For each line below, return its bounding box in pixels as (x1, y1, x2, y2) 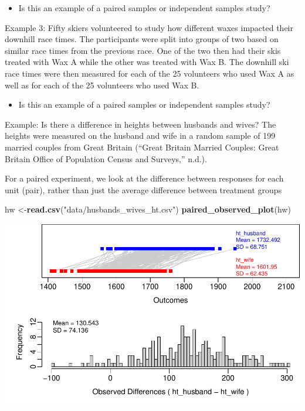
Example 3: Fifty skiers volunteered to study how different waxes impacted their (5, 21, 294, 33)
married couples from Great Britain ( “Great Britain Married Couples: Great (5, 141, 279, 153)
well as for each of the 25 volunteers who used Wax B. (5, 78, 199, 91)
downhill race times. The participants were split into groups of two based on (5, 33, 279, 45)
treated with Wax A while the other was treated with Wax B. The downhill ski (5, 56, 289, 68)
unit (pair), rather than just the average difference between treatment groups (5, 183, 282, 196)
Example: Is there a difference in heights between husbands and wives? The (5, 118, 276, 130)
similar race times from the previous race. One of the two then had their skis (5, 44, 281, 56)
